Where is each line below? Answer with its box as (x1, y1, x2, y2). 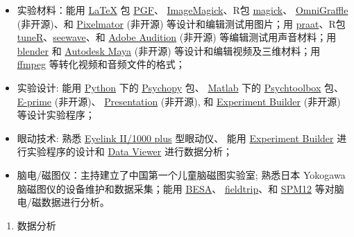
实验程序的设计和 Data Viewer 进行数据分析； (26, 144, 233, 159)
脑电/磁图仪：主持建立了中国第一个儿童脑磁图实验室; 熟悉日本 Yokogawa (17, 167, 346, 182)
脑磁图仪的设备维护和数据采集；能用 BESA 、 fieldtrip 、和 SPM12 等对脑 (17, 181, 344, 195)
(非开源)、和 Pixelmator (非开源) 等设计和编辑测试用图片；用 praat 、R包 (17, 16, 346, 30)
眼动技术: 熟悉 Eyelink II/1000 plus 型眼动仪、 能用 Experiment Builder (17, 130, 334, 145)
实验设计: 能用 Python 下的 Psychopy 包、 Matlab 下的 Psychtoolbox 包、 (17, 80, 344, 94)
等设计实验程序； (17, 107, 95, 122)
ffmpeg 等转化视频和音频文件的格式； (17, 57, 185, 71)
